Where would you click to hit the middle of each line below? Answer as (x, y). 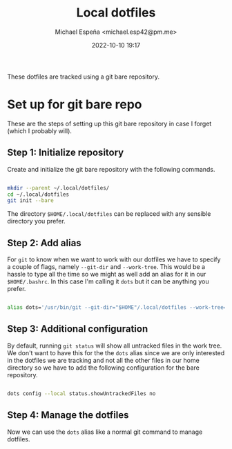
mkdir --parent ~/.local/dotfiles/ (58, 188)
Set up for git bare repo (75, 104)
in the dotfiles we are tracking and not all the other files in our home (104, 360)
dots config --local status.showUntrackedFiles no (81, 393)
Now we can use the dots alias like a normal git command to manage (105, 432)
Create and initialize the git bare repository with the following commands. (111, 169)
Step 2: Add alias (44, 243)
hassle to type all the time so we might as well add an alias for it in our (107, 275)
